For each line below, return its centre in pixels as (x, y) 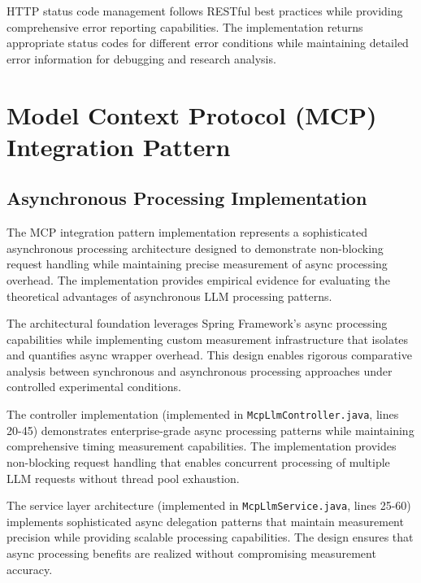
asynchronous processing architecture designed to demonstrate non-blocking (195, 248)
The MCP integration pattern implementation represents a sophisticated (187, 232)
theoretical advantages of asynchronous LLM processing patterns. (169, 296)
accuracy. (30, 569)
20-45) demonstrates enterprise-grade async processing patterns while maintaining (210, 430)
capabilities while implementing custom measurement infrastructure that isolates (208, 339)
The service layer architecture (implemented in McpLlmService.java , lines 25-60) (209, 505)
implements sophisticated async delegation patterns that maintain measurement (205, 521)
